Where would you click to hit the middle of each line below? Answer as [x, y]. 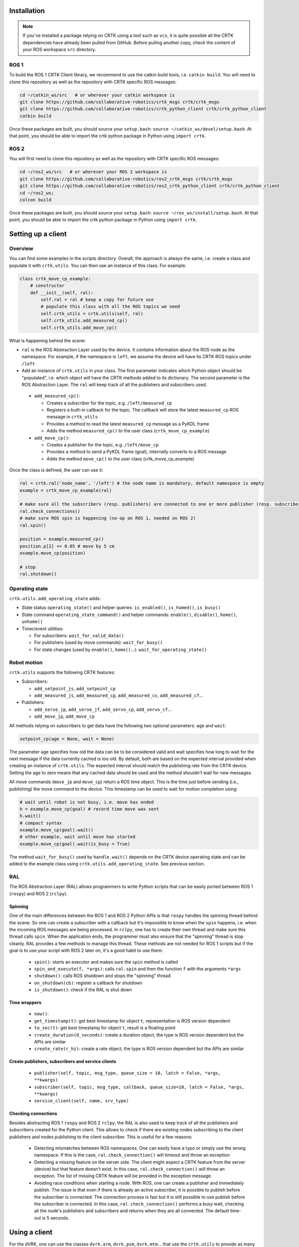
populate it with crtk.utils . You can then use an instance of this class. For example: [98, 265]
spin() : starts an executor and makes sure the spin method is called [106, 962]
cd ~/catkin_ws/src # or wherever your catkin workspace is [97, 95]
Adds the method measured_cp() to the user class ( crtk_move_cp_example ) [128, 431]
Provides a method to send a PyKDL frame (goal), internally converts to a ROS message [137, 452]
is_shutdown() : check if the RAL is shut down [83, 990]
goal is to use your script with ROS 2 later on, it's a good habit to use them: [86, 951]
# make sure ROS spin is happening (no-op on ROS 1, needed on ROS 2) [108, 518]
